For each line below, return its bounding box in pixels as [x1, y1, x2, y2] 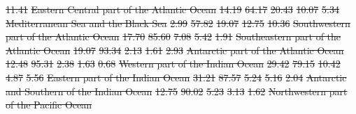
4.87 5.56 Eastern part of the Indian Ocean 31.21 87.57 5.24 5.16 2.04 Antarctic [6, 70, 347, 84]
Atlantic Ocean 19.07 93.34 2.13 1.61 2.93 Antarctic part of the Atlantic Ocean [6, 42, 344, 57]
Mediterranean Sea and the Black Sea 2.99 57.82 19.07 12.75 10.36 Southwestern [6, 15, 350, 30]
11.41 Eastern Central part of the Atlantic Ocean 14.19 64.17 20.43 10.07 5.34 [6, 2, 339, 16]
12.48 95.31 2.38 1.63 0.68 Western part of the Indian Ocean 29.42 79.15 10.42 [6, 56, 341, 71]
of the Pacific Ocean [6, 97, 92, 112]
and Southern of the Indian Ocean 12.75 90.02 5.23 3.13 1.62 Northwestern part [6, 83, 348, 98]
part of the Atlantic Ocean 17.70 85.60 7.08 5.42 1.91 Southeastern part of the [6, 29, 341, 44]
